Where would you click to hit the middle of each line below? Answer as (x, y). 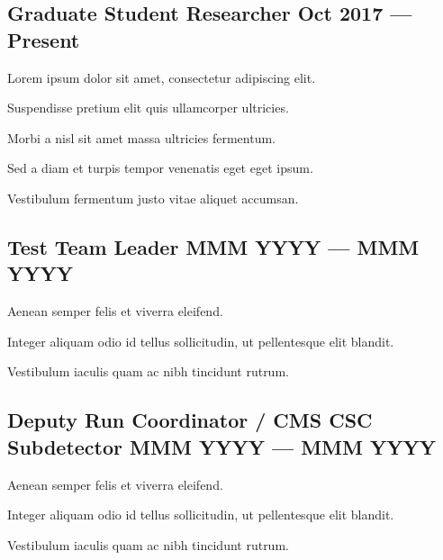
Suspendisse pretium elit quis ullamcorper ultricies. (148, 108)
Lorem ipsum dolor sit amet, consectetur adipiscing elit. (162, 77)
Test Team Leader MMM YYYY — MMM (213, 246)
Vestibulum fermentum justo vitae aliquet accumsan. (153, 198)
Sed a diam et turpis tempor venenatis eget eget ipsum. (160, 168)
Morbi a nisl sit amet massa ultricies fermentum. (141, 137)
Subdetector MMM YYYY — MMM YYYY (221, 446)
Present (44, 39)
